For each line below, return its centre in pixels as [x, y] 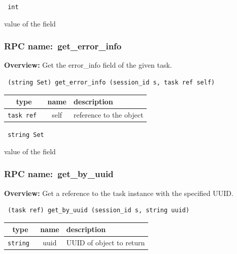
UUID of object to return [106, 243]
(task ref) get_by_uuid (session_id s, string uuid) [99, 210]
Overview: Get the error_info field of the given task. [88, 65]
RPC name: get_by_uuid [59, 174]
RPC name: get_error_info [63, 46]
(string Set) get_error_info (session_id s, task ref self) [111, 83]
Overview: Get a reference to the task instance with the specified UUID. [119, 193]
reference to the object [109, 115]
